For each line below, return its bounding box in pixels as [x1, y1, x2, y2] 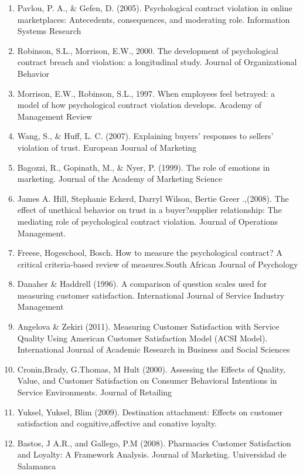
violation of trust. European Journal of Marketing [17, 141, 196, 153]
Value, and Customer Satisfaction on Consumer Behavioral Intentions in [17, 374, 277, 387]
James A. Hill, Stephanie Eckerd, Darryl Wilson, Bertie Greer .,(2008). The [17, 192, 289, 204]
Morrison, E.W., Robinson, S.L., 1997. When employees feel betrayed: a [17, 87, 275, 99]
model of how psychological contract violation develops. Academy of [17, 99, 262, 111]
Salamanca [17, 460, 56, 472]
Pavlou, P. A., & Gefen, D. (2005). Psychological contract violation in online [17, 2, 292, 13]
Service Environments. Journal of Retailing [17, 386, 172, 398]
